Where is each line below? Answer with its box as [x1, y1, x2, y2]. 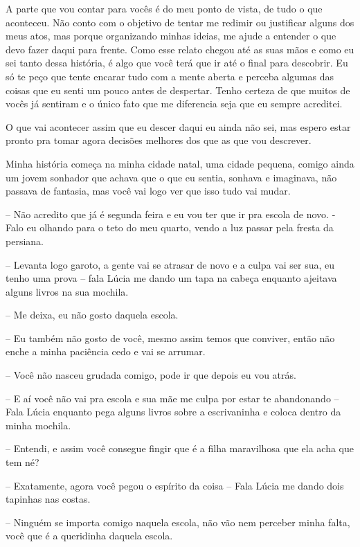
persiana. [6, 233, 44, 248]
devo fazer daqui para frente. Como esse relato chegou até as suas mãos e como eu [6, 42, 354, 56]
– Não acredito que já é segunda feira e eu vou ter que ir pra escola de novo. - [6, 206, 336, 221]
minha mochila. [6, 418, 71, 432]
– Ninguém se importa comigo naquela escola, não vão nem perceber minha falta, [6, 514, 350, 529]
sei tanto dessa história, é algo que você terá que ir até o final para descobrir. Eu [6, 55, 348, 70]
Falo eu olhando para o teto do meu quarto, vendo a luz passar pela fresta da [6, 220, 334, 235]
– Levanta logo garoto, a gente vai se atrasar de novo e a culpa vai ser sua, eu [6, 257, 335, 271]
